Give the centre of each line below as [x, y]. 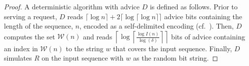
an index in [21, 48]
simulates [18, 58]
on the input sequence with [83, 58]
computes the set [30, 36]
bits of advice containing [208, 36]
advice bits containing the [203, 16]
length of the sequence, [39, 26]
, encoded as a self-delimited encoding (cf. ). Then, [157, 26]
